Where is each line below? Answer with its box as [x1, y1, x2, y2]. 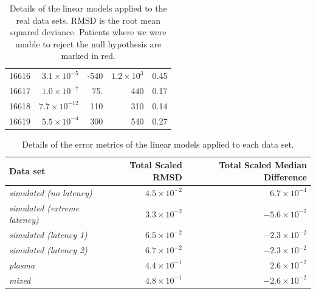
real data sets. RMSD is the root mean [16, 13, 160, 26]
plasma [9, 258, 35, 271]
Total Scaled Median [219, 159, 307, 171]
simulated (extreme [9, 201, 80, 214]
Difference [263, 171, 307, 183]
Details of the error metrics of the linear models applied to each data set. [22, 137, 294, 150]
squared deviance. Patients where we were [10, 26, 167, 38]
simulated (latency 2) [9, 244, 88, 256]
